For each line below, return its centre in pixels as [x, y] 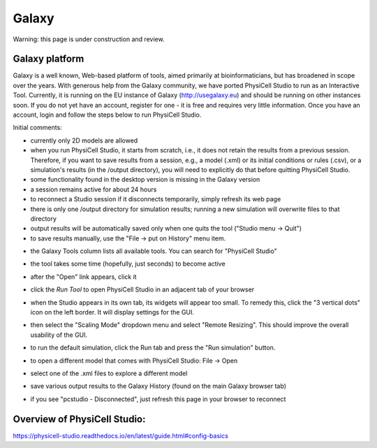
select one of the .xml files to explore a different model [109, 373]
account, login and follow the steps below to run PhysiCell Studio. [107, 115]
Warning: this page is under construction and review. [89, 39]
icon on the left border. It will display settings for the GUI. [112, 312]
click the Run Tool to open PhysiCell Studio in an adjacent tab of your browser [142, 289]
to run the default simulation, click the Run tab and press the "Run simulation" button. [153, 348]
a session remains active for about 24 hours [94, 189]
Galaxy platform [49, 59]
